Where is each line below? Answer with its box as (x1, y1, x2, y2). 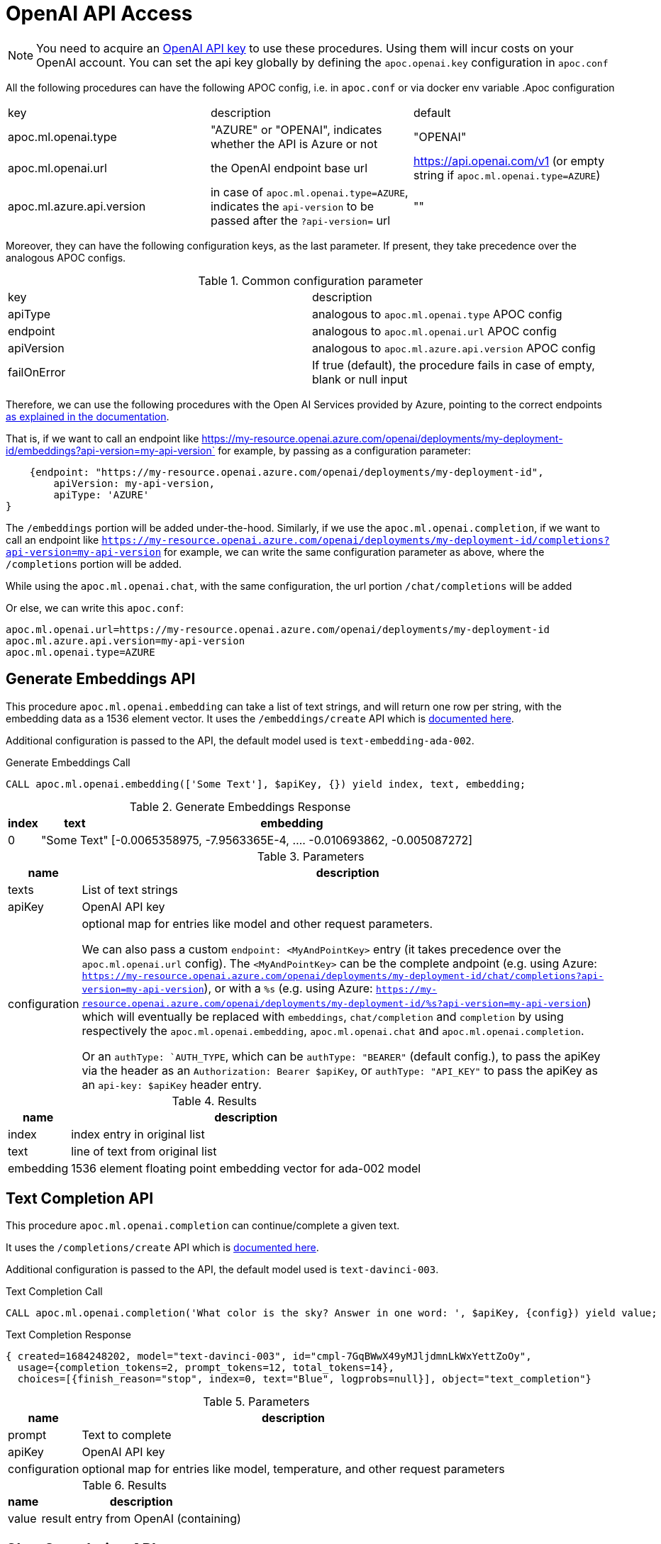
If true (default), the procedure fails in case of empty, (312, 357, 595, 372)
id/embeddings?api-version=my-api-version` (6, 444, 216, 457)
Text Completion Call (6, 1285, 103, 1298)
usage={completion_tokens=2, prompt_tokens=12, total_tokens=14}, (17, 1362, 394, 1374)
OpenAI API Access (6, 1, 193, 26)
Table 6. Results (82, 1478, 167, 1493)
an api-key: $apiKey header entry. (82, 1077, 262, 1092)
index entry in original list (71, 1126, 205, 1141)
